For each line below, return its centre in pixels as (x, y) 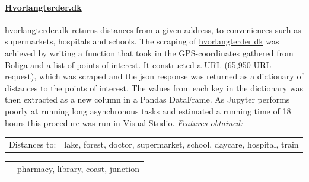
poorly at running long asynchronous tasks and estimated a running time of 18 (148, 111)
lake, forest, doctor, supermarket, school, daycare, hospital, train (181, 144)
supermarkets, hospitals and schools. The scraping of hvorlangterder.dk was (142, 41)
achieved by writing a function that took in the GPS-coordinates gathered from (149, 52)
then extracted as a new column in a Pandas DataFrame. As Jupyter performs (147, 99)
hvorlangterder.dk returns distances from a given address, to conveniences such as (153, 29)
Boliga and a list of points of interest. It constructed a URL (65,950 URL (138, 64)
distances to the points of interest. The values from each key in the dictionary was (154, 87)
